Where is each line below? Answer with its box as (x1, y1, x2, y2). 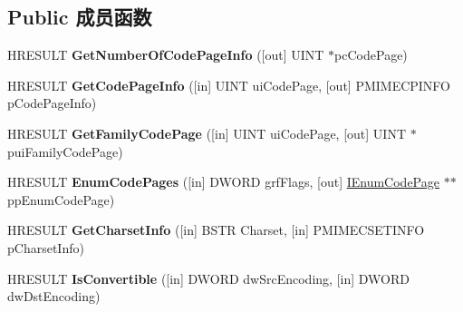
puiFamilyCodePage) (7, 141, 123, 161)
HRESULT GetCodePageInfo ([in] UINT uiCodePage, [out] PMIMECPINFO (7, 75, 451, 94)
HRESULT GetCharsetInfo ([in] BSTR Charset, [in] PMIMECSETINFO (7, 220, 425, 239)
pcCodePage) (334, 45, 408, 64)
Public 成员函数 (7, 3, 152, 31)
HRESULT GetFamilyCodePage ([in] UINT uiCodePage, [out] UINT (7, 123, 406, 142)
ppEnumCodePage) (7, 190, 115, 209)
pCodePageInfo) (7, 93, 97, 112)
